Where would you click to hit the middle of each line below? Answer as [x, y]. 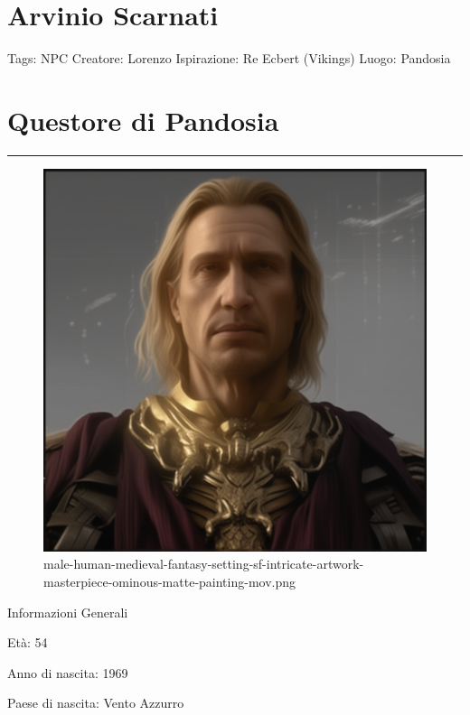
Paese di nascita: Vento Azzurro [96, 703]
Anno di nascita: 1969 [68, 672]
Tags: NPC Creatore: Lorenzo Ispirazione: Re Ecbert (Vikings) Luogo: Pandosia [229, 58]
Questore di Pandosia [143, 120]
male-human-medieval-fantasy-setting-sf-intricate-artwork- [204, 564]
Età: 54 [28, 642]
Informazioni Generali [68, 612]
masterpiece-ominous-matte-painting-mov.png [170, 582]
